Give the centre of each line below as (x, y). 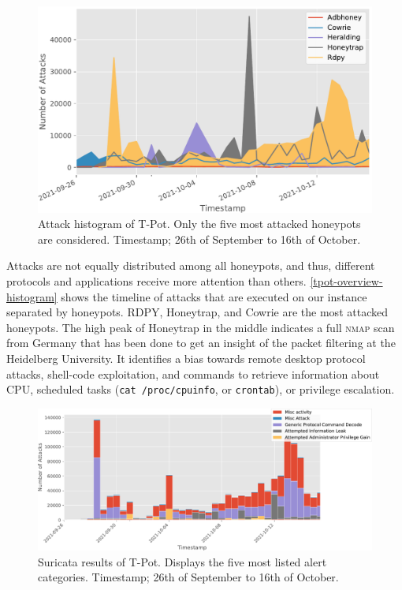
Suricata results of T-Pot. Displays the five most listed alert (182, 561)
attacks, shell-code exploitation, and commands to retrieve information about (193, 373)
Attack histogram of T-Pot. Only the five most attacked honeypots (199, 224)
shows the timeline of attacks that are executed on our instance (214, 296)
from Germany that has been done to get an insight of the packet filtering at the (201, 343)
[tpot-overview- (346, 281)
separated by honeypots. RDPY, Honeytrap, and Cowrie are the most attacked (197, 312)
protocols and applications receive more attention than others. (156, 281)
